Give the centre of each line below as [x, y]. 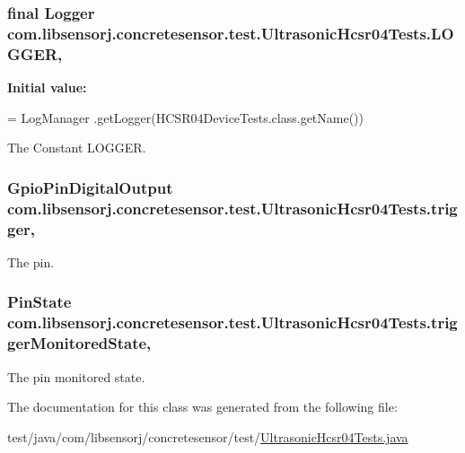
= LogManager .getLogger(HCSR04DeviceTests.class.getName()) [186, 117]
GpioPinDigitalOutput [90, 187]
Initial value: [47, 87]
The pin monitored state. [76, 376]
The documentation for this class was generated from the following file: [202, 407]
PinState [39, 302]
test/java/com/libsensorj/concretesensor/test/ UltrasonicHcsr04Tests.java [208, 436]
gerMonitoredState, [79, 343]
